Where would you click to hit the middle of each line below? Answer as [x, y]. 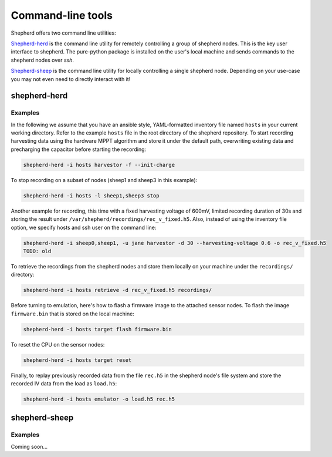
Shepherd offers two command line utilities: [64, 33]
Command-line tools [62, 15]
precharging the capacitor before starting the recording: [79, 149]
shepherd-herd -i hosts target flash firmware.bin [98, 329]
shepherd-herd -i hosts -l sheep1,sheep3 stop [91, 196]
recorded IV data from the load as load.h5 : [64, 383]
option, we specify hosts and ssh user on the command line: [84, 227]
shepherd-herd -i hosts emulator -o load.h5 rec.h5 [99, 399]
